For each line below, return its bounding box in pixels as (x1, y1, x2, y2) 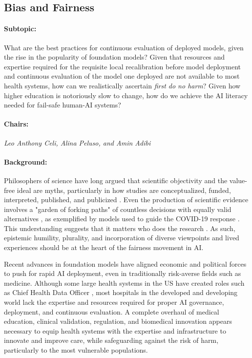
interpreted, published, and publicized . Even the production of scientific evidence (4, 194, 249, 205)
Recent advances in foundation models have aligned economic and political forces (4, 258, 247, 269)
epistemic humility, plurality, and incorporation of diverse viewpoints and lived (4, 232, 239, 243)
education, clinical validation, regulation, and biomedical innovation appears (4, 316, 232, 326)
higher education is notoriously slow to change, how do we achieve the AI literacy (4, 90, 248, 100)
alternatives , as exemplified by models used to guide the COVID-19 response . (4, 213, 240, 224)
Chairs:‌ (4, 119, 29, 129)
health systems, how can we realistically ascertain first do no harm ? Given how (4, 80, 241, 90)
